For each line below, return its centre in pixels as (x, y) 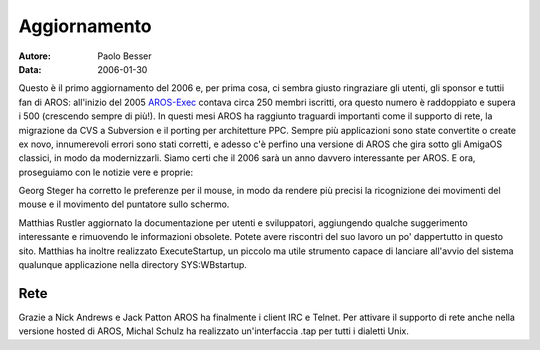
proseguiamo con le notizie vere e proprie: (106, 172)
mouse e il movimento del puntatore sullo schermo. (124, 204)
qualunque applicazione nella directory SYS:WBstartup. (132, 265)
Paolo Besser (124, 56)
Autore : (35, 56)
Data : (30, 69)
